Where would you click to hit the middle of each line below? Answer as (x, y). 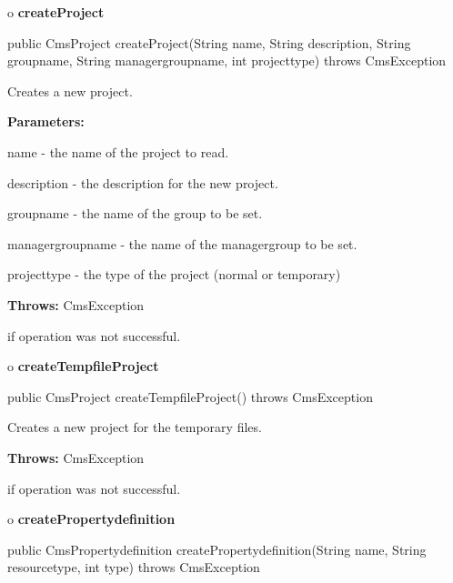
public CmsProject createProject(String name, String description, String (209, 42)
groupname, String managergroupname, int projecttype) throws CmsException (227, 60)
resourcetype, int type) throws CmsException (134, 567)
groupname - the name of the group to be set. (135, 213)
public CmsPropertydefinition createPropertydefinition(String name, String (217, 549)
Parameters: (46, 121)
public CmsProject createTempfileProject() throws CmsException (190, 396)
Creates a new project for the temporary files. (135, 427)
